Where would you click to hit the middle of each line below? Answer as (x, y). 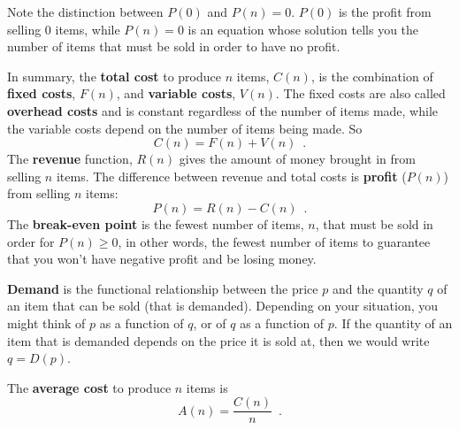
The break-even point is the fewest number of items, (156, 223)
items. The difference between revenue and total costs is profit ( (231, 176)
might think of (46, 322)
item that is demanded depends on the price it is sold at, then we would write (218, 340)
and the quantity (378, 288)
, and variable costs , (176, 93)
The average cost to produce (89, 387)
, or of (210, 322)
